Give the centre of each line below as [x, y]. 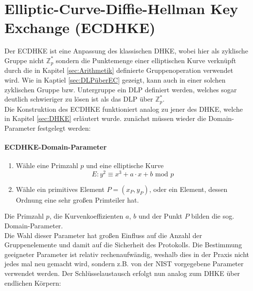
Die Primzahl [24, 216]
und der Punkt [160, 216]
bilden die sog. [213, 216]
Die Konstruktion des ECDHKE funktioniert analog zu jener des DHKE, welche [124, 109]
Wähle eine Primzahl [47, 165]
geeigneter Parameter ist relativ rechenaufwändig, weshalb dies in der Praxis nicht [127, 254]
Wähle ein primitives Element [60, 189]
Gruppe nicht [24, 60]
